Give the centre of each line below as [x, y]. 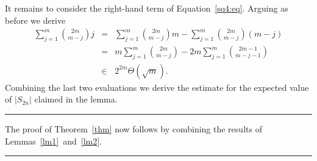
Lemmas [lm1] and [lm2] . [53, 141]
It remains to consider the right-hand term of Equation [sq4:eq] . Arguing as [147, 8]
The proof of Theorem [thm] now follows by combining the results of [134, 129]
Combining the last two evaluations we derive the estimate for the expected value [157, 87]
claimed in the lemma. [76, 99]
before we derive [35, 20]
